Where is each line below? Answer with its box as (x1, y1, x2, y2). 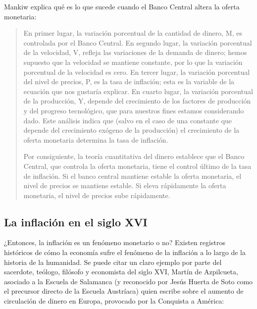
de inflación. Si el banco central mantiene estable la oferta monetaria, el (23, 170, 242, 181)
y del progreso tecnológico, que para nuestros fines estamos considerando (23, 105, 244, 115)
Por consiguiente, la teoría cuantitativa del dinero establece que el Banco (23, 151, 245, 161)
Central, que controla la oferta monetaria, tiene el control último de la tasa (23, 160, 252, 171)
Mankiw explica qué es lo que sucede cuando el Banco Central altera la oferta (4, 1, 240, 11)
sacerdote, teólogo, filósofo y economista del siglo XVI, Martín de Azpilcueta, (4, 266, 238, 277)
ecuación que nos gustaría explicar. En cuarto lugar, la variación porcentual (23, 86, 253, 96)
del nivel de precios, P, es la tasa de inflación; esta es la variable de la (23, 76, 235, 87)
